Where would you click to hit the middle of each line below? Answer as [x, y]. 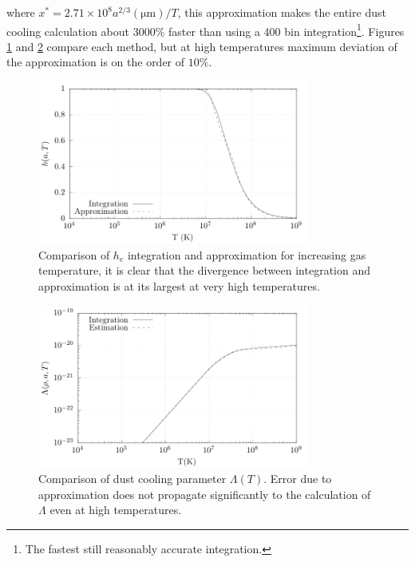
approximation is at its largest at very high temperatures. [179, 285]
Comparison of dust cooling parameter [132, 479]
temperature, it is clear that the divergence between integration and [204, 270]
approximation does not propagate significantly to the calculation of [205, 494]
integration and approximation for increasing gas [247, 254]
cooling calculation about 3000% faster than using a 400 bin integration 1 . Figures [206, 30]
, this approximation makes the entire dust [282, 12]
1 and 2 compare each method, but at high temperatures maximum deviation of [202, 46]
